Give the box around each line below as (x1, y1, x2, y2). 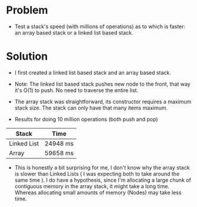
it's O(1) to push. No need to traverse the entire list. (14, 86, 139, 94)
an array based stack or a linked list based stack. (14, 29, 133, 36)
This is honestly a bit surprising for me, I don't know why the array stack (14, 164, 190, 171)
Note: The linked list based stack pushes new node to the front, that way (14, 80, 191, 87)
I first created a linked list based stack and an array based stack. (14, 69, 172, 76)
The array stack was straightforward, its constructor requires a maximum (14, 98, 192, 105)
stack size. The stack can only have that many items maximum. (14, 104, 168, 111)
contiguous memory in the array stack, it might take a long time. (14, 182, 169, 189)
